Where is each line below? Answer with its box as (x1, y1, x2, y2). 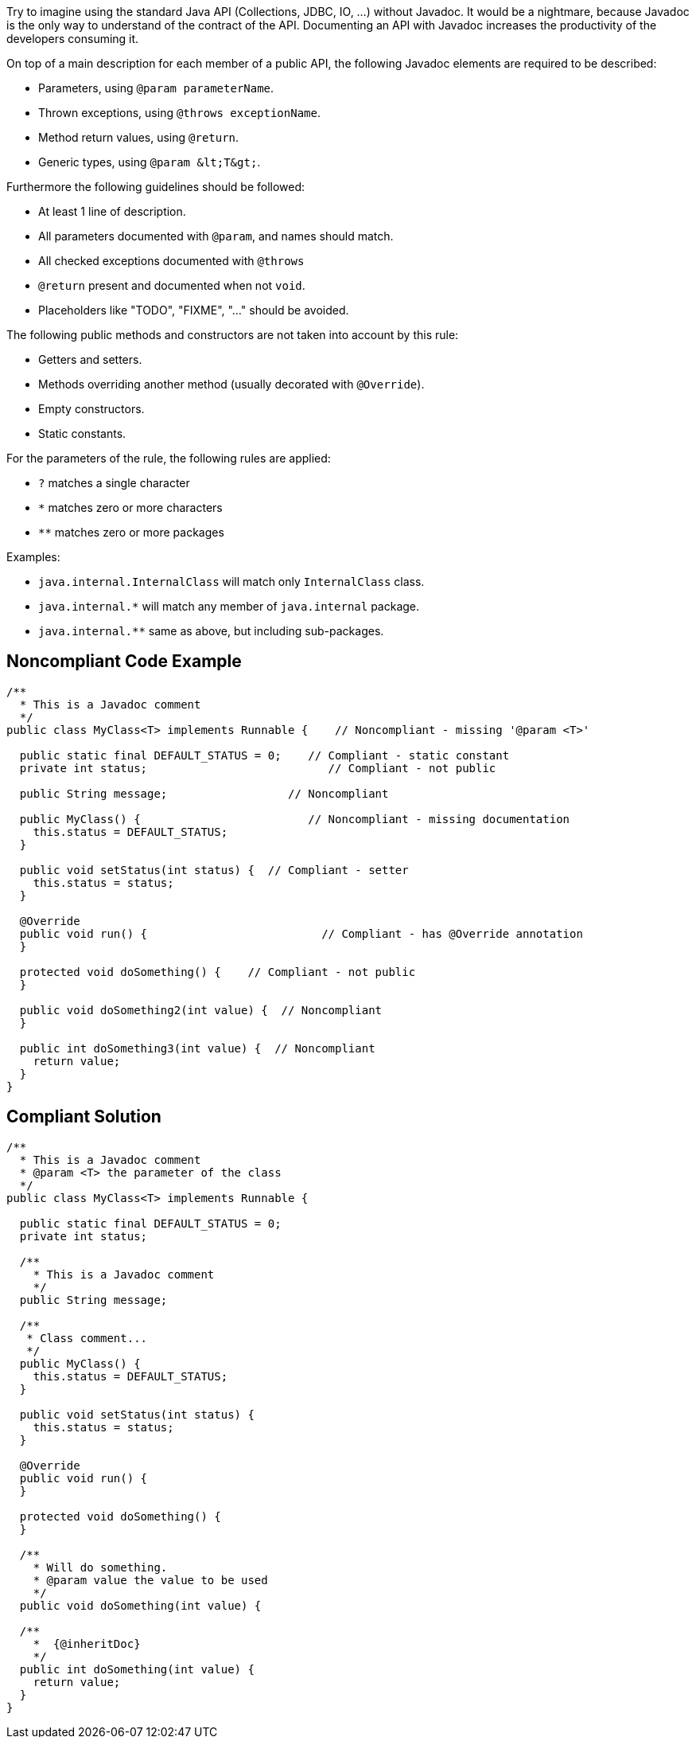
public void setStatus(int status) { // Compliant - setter (19, 863, 409, 876)
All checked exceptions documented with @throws (38, 254, 305, 267)
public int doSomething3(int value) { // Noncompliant (19, 1041, 375, 1055)
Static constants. (38, 427, 126, 440)
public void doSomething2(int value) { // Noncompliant (19, 1003, 383, 1017)
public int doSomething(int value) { (19, 1662, 255, 1676)
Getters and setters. (38, 353, 142, 366)
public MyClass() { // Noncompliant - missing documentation (19, 812, 570, 826)
